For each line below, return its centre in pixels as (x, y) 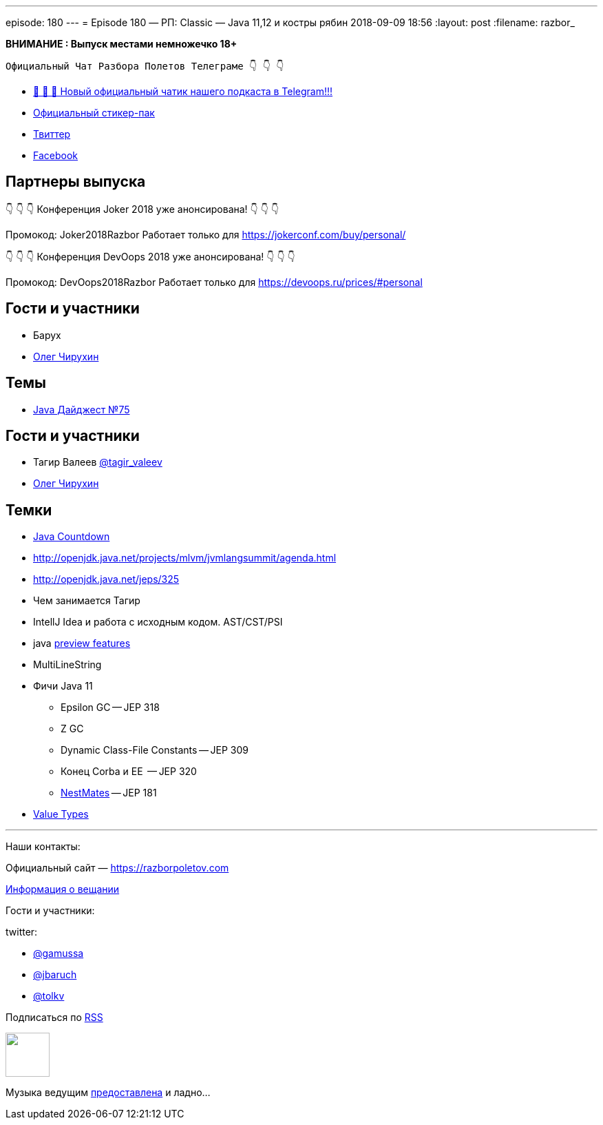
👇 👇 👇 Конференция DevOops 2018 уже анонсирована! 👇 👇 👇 (150, 256)
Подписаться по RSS (54, 1018)
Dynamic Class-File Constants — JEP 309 (155, 750)
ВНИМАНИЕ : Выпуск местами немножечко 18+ (121, 44)
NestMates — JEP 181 (109, 793)
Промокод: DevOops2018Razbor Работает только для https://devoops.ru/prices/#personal (214, 282)
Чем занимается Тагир (87, 601)
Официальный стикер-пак (94, 113)
